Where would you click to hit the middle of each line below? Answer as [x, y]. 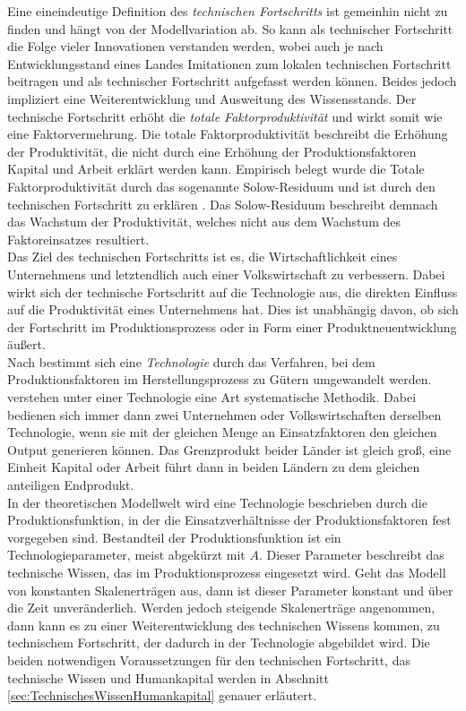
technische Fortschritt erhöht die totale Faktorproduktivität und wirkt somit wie [225, 116]
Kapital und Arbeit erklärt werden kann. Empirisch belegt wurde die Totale [216, 169]
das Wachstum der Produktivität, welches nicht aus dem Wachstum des [204, 222]
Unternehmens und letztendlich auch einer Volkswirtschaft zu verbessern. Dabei [226, 274]
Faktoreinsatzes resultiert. [78, 239]
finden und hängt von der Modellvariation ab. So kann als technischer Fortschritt [230, 28]
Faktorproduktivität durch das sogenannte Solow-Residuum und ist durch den [221, 186]
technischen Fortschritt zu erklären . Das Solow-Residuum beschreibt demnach [223, 204]
